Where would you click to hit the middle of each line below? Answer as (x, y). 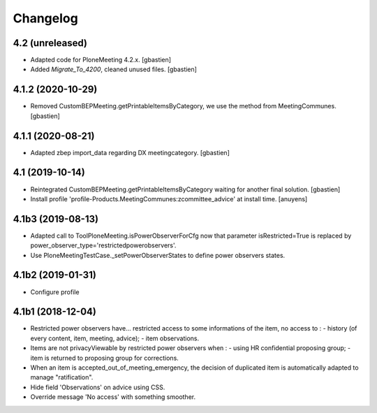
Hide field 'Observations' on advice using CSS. (98, 387)
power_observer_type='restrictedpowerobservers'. (103, 245)
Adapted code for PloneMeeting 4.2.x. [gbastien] (101, 60)
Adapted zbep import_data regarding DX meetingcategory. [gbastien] (130, 152)
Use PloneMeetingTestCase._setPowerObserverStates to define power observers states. (158, 255)
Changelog (45, 18)
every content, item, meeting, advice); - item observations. (114, 338)
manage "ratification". (62, 377)
